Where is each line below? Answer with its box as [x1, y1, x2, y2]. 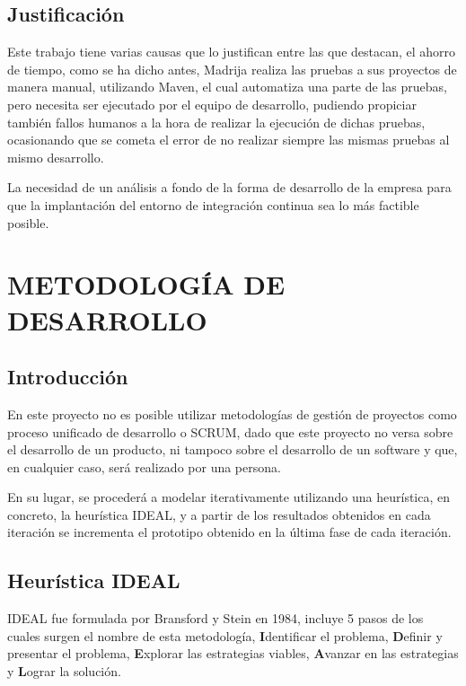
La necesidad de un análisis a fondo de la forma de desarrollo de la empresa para [7, 178, 452, 197]
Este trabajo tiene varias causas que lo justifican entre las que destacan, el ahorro [7, 42, 456, 61]
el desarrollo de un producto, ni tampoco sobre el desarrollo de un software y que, [7, 440, 458, 459]
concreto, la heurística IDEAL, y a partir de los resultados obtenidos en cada [7, 505, 431, 523]
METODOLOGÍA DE [7, 266, 286, 303]
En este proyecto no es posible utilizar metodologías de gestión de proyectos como [7, 404, 457, 423]
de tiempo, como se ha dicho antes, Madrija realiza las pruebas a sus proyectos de [7, 59, 457, 78]
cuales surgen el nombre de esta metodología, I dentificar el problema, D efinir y [7, 626, 443, 645]
